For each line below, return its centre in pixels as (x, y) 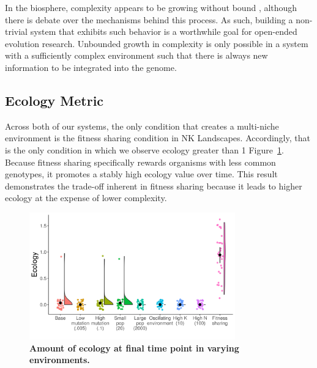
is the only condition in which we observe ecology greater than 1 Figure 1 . (144, 149)
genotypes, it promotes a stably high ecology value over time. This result (141, 174)
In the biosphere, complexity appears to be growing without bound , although (151, 7)
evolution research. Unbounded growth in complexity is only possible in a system (157, 43)
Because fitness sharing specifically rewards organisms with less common (140, 162)
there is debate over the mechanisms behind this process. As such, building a (149, 19)
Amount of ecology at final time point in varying (134, 348)
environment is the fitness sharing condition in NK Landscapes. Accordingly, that (158, 138)
